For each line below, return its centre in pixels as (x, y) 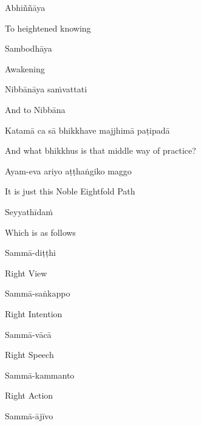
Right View (26, 273)
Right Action (29, 395)
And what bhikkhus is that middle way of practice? (101, 150)
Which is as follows (40, 232)
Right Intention (34, 313)
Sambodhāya (29, 48)
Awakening (25, 68)
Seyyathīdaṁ (29, 211)
